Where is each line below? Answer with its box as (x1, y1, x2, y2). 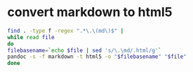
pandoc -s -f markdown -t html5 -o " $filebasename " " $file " (7, 53, 187, 60)
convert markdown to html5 (7, 4, 173, 20)
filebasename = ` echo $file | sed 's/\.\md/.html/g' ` (7, 47, 161, 54)
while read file (7, 34, 55, 41)
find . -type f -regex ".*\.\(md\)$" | (7, 27, 124, 34)
